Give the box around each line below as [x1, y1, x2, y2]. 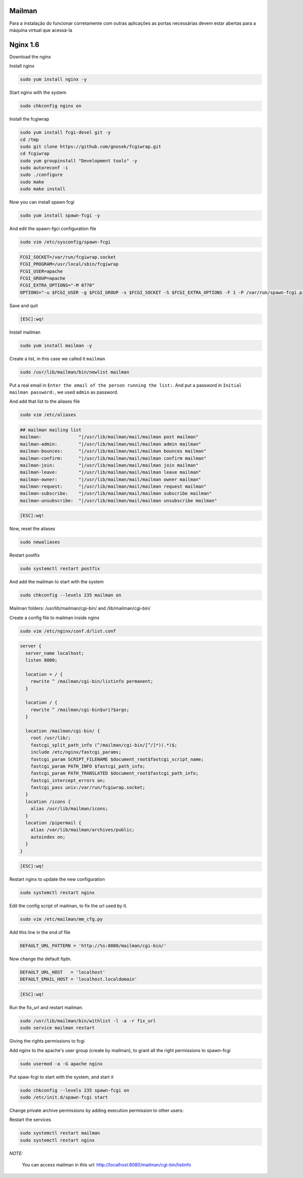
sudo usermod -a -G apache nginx [20, 1061, 103, 1066]
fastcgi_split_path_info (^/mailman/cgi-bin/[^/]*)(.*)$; [30, 742, 177, 748]
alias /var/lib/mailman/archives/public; [30, 827, 135, 833]
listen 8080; [25, 657, 58, 663]
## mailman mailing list [20, 427, 82, 433]
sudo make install [20, 186, 66, 192]
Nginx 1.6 [9, 40, 40, 49]
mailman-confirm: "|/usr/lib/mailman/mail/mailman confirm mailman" [20, 455, 207, 461]
